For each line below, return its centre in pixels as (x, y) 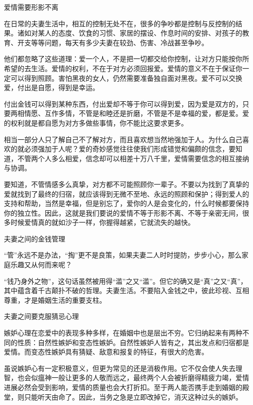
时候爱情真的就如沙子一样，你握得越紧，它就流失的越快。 (102, 222)
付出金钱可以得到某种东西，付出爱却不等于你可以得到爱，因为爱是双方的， (123, 103)
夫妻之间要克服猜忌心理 (41, 316)
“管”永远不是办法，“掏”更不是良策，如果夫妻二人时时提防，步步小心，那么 (123, 255)
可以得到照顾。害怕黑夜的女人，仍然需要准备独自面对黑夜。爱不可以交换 (126, 78)
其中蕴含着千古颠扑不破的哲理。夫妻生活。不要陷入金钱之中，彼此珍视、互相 (126, 290)
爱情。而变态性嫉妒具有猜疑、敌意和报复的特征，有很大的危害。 (106, 352)
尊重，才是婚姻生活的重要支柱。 (55, 300)
